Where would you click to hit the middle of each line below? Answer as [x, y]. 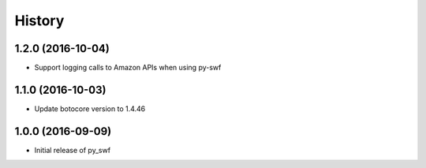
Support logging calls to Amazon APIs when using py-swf [128, 68]
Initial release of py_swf [72, 150]
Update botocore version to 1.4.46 [90, 108]
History [39, 21]
